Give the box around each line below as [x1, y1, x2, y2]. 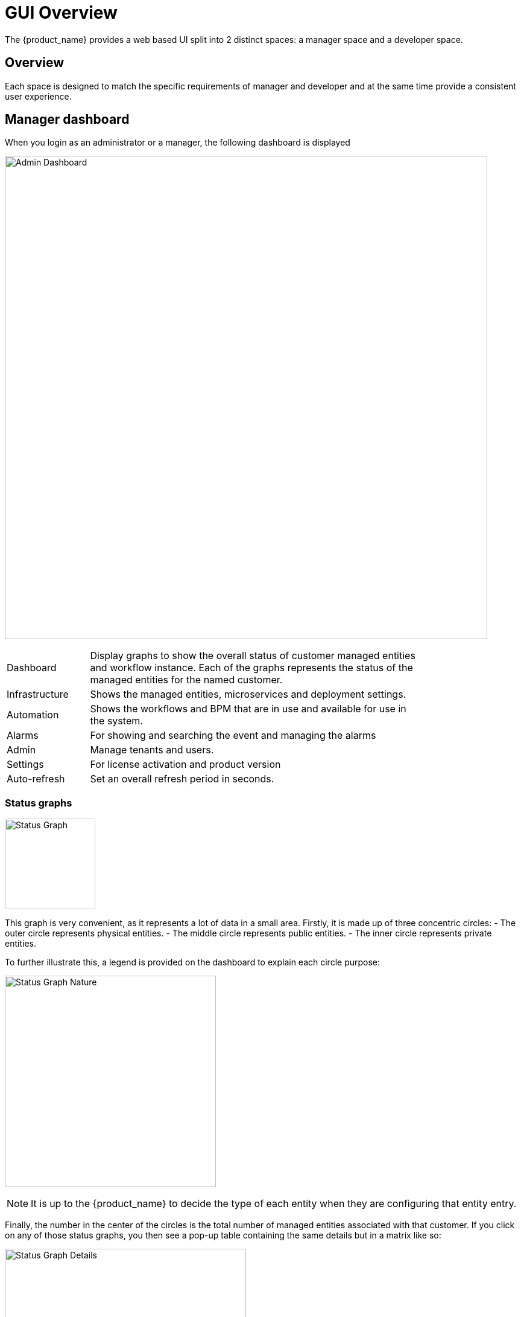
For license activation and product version [90, 758, 281, 771]
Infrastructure [7, 688, 69, 701]
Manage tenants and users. [90, 744, 214, 756]
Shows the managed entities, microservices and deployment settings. [90, 688, 406, 701]
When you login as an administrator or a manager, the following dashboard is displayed [5, 137, 350, 148]
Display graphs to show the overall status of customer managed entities [90, 649, 415, 662]
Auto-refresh [7, 773, 65, 785]
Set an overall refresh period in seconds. [90, 773, 274, 785]
